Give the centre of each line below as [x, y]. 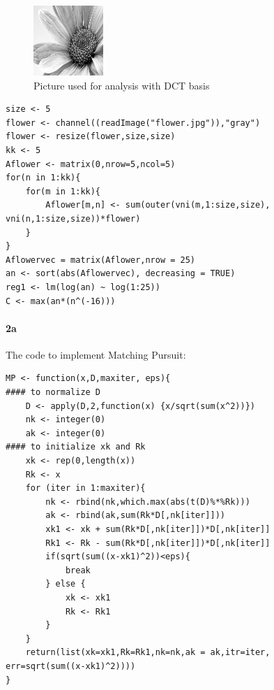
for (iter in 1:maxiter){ [85, 488]
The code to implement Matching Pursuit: [96, 354]
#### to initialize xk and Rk [76, 447]
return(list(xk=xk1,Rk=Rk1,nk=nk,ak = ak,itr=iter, [148, 653]
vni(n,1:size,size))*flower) [73, 218]
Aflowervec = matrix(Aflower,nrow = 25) [101, 260]
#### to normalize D [53, 393]
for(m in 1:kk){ [63, 191]
